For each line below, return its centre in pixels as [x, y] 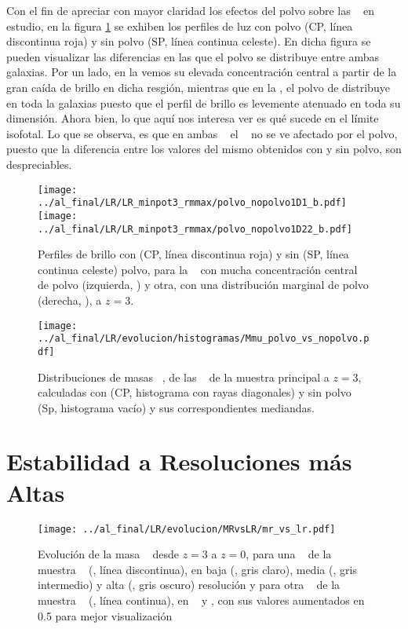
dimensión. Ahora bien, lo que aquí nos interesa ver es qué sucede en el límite [193, 118]
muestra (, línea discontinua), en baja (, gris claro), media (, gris [197, 569]
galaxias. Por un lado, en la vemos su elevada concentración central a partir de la [202, 72]
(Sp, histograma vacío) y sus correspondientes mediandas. [176, 407]
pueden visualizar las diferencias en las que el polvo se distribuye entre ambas [193, 56]
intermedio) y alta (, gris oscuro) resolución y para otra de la [189, 585]
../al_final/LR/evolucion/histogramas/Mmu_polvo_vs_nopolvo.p [204, 339]
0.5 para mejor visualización [105, 615]
